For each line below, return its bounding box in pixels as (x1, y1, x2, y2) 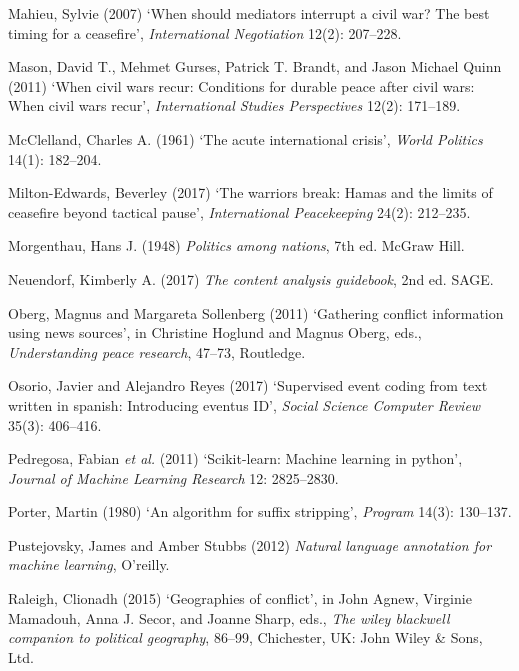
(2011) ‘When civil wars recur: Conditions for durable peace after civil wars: (8, 75, 475, 96)
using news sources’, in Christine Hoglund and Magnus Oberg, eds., (8, 322, 422, 343)
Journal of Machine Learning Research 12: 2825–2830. (8, 467, 339, 488)
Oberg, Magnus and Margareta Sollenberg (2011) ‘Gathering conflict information (8, 302, 504, 323)
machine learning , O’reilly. (8, 554, 170, 575)
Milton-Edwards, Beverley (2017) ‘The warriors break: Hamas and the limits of (8, 182, 493, 203)
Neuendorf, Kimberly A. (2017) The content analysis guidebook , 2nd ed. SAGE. (8, 268, 494, 289)
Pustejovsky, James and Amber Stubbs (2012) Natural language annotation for (8, 534, 492, 555)
